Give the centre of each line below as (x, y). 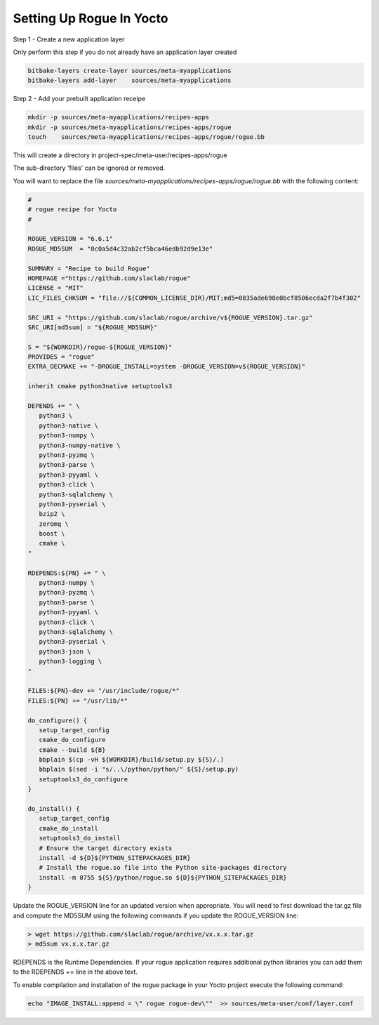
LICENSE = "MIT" (56, 288)
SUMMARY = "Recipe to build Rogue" (89, 268)
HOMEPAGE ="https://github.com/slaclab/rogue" (109, 278)
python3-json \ (65, 652)
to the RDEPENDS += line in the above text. (75, 972)
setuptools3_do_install (80, 838)
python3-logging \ (71, 661)
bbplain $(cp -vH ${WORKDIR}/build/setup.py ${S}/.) (132, 760)
